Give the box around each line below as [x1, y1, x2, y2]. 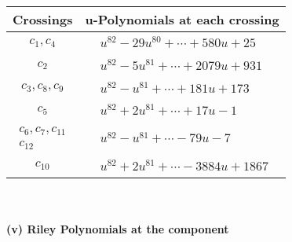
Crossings [13, 10, 73, 28]
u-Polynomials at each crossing [85, 10, 279, 28]
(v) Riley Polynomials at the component [6, 221, 229, 237]
